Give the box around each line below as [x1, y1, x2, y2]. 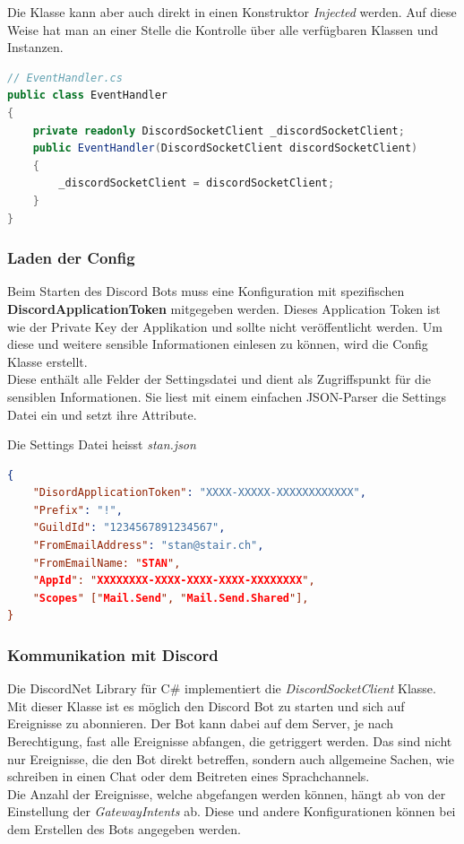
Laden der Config [7, 247, 135, 269]
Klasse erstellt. [7, 352, 88, 370]
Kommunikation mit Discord [7, 643, 219, 666]
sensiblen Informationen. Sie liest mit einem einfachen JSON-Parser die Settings [7, 387, 447, 405]
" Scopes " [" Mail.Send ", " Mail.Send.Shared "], [32, 591, 309, 605]
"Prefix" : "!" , [32, 503, 123, 517]
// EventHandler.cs [7, 71, 123, 84]
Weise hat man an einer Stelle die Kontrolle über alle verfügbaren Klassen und [7, 20, 439, 39]
